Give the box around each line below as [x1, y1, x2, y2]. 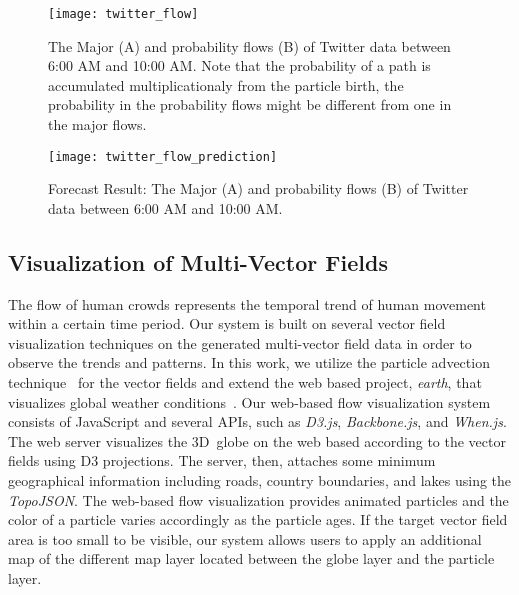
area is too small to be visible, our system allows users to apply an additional [8, 528, 482, 549]
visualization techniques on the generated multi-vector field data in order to [8, 332, 472, 353]
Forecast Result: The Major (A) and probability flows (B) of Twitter [48, 178, 469, 199]
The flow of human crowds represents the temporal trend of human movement [8, 293, 486, 314]
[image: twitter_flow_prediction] [48, 149, 278, 164]
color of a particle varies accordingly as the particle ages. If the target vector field [8, 509, 508, 530]
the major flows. [48, 114, 147, 135]
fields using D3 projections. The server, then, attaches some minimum [8, 450, 436, 471]
